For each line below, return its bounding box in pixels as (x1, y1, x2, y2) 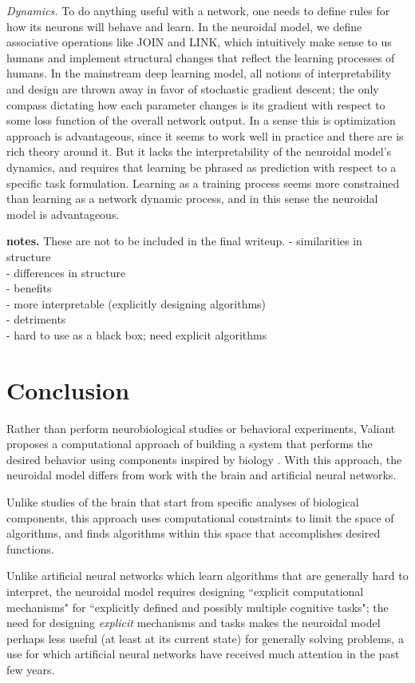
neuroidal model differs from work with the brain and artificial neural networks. (6, 467, 397, 483)
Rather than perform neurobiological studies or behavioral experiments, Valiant (6, 419, 396, 436)
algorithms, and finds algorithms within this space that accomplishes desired (6, 525, 381, 542)
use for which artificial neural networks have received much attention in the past (6, 645, 400, 662)
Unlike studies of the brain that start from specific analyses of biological (6, 493, 359, 510)
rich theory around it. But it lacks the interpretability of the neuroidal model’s (6, 143, 392, 160)
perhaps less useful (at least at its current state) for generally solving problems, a (6, 629, 404, 646)
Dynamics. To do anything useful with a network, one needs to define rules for (6, 2, 390, 18)
